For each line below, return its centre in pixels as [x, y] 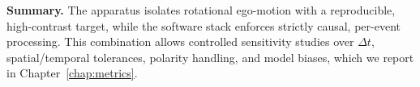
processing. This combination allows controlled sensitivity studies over [180, 41]
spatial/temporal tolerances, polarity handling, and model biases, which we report [210, 57]
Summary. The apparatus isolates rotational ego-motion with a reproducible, [201, 10]
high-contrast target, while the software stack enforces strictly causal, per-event [204, 25]
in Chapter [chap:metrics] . [72, 73]
